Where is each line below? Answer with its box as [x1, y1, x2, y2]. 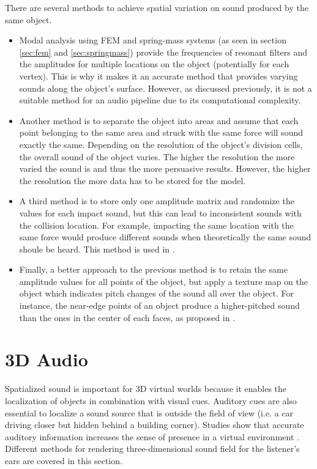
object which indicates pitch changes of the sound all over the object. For [19, 287, 294, 300]
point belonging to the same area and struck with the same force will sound [19, 126, 303, 139]
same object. [5, 13, 52, 26]
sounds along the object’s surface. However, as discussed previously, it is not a [19, 81, 312, 94]
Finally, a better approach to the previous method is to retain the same [19, 263, 288, 276]
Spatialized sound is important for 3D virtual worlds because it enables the [5, 382, 287, 395]
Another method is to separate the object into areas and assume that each [19, 114, 299, 127]
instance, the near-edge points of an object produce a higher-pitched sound [19, 299, 300, 312]
